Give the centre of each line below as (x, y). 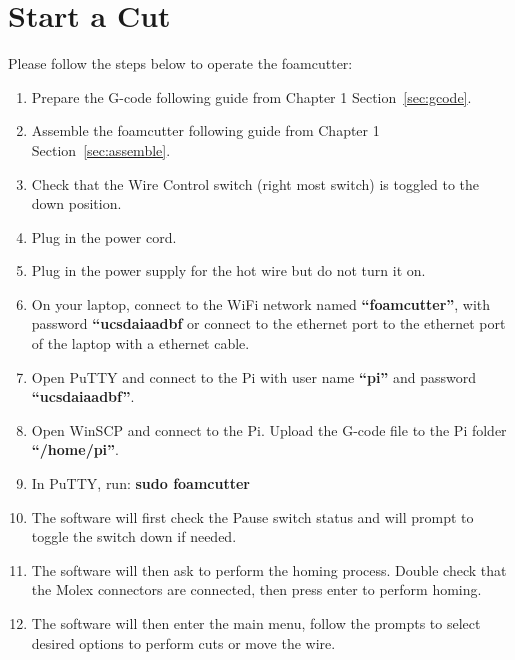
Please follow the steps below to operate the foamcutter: (180, 63)
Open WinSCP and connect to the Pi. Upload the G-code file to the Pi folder (269, 429)
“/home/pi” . (75, 449)
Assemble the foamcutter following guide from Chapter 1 (205, 130)
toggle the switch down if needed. (134, 536)
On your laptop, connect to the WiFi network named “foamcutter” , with (261, 303)
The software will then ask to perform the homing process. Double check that (269, 569)
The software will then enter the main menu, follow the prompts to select (256, 623)
